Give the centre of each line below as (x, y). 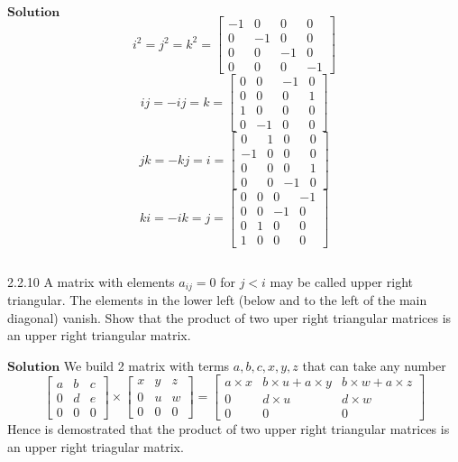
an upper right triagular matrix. (96, 447)
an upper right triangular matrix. (99, 335)
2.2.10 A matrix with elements (91, 281)
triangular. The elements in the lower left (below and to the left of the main (217, 299)
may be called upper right (341, 281)
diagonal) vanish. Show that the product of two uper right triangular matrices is (229, 317)
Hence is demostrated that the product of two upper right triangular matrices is (229, 429)
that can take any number (374, 365)
